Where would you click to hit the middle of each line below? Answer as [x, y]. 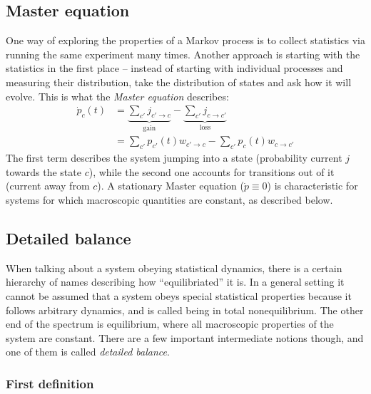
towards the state [44, 171]
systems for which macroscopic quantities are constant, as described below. [169, 200]
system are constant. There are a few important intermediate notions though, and [185, 337]
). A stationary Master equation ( [171, 186]
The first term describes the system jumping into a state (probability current [174, 158]
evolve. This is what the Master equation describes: [117, 96]
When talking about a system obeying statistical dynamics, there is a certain [174, 268]
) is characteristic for [312, 186]
